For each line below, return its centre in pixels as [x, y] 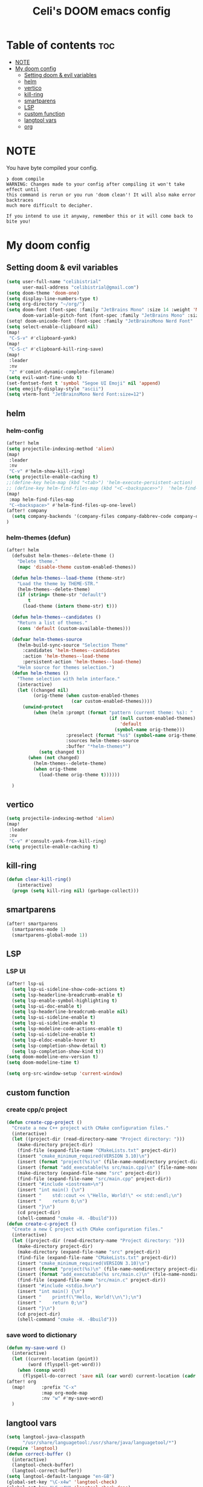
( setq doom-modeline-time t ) [43, 1062]
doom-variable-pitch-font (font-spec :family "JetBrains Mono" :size [111, 316]
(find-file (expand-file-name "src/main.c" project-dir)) [92, 1280]
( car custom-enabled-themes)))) [112, 702]
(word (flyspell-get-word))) [65, 1365]
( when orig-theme [55, 769]
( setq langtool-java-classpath [46, 1437]
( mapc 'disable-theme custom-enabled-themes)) [77, 567]
